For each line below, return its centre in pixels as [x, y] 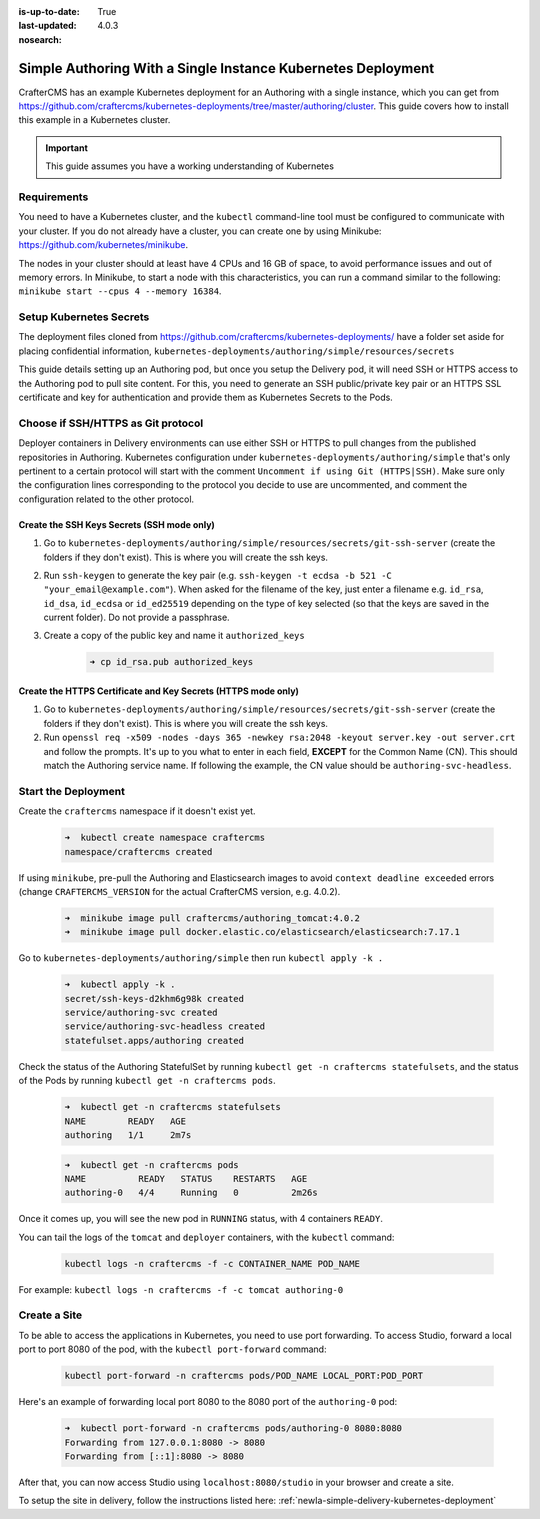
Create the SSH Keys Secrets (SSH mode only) [116, 524]
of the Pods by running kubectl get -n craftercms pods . [147, 1081]
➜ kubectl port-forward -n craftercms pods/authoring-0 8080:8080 [233, 1428]
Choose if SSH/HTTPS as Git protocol [111, 423]
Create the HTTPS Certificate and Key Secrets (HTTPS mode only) [159, 691]
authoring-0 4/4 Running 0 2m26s [191, 1193]
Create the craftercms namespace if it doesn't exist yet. [137, 811]
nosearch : [40, 39]
